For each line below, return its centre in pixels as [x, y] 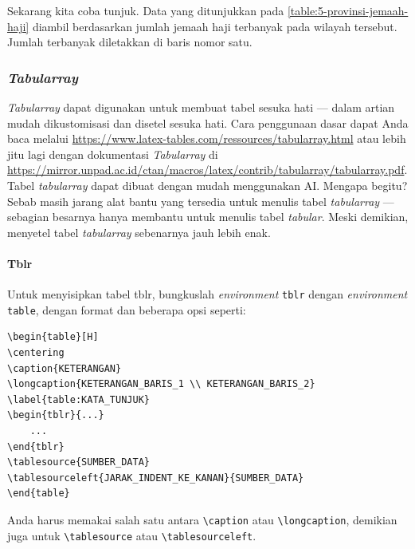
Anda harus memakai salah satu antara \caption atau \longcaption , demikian [202, 519]
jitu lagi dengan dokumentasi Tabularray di [113, 154]
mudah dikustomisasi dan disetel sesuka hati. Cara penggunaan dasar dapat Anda [208, 122]
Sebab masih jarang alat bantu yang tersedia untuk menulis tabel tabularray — [201, 201]
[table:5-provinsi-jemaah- [348, 10]
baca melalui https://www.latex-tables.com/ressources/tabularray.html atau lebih [207, 138]
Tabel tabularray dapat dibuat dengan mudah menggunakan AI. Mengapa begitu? [207, 185]
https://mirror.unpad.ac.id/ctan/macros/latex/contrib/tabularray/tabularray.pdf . [207, 170]
